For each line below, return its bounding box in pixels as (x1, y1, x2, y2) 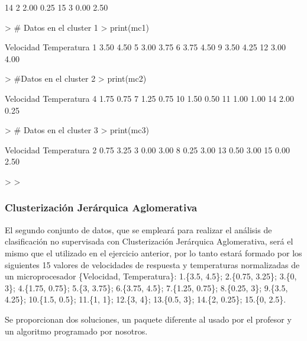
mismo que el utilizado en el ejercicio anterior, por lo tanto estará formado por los (5, 246, 302, 259)
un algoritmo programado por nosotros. (5, 324, 148, 337)
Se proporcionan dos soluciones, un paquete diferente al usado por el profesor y (5, 313, 292, 325)
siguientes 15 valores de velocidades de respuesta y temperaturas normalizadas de (5, 258, 300, 271)
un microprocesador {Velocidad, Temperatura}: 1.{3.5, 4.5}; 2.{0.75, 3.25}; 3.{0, (5, 270, 297, 282)
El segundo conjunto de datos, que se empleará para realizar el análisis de (5, 223, 272, 236)
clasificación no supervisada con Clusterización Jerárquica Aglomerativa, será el (5, 235, 293, 247)
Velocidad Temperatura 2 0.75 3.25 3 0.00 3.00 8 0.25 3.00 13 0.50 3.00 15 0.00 (5, 143, 290, 156)
